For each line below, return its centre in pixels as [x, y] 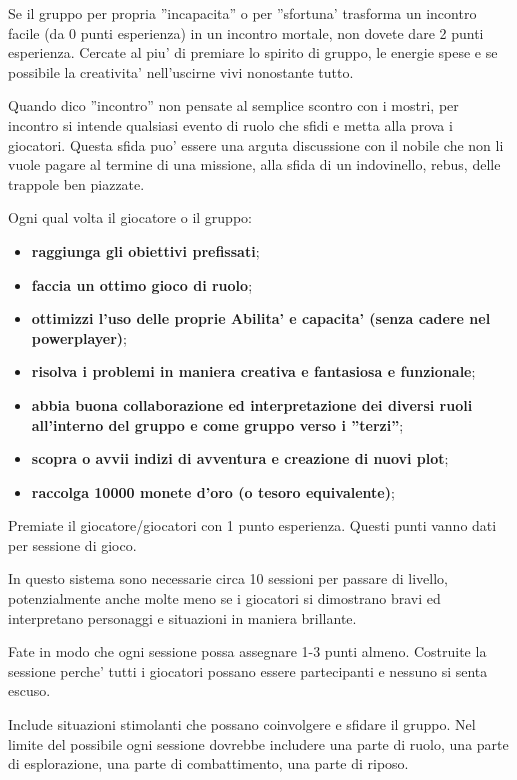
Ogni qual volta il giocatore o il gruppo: [130, 217]
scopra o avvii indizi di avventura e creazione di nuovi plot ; [240, 458]
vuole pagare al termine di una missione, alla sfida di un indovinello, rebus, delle [254, 164]
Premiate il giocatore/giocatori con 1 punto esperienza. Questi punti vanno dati [252, 525]
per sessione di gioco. [72, 544]
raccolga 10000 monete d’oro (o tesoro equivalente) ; [213, 491]
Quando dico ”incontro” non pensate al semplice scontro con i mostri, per [233, 105]
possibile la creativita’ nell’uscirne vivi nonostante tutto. [181, 71]
